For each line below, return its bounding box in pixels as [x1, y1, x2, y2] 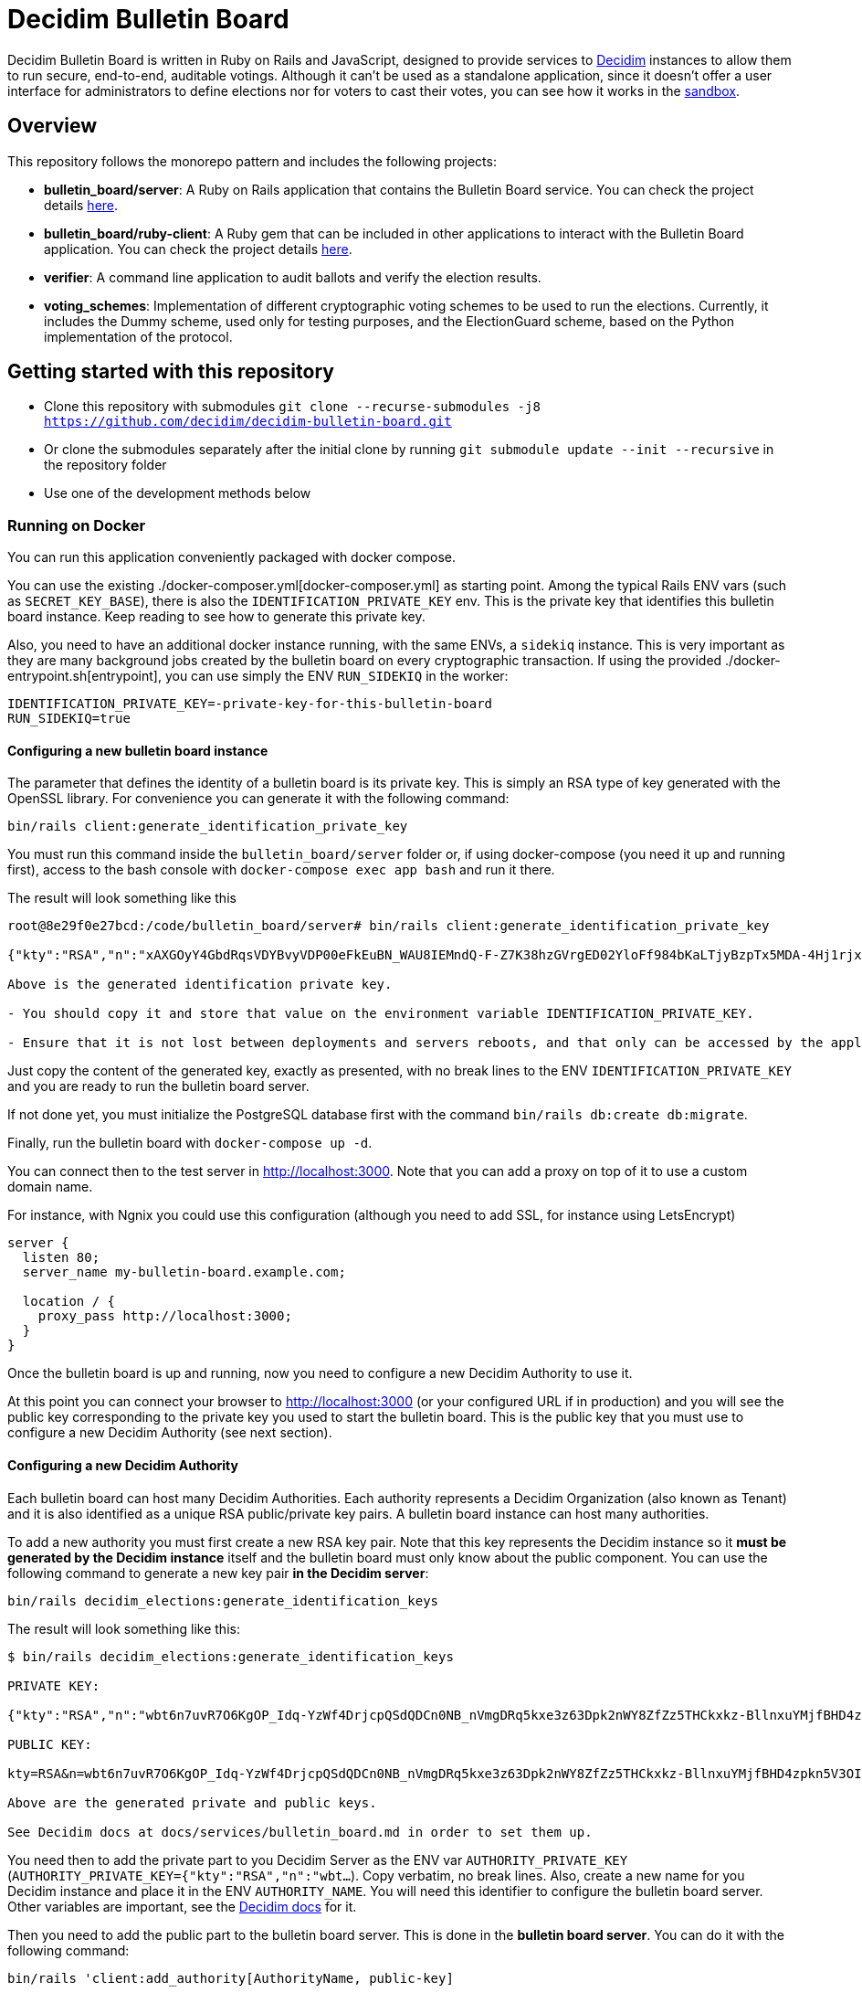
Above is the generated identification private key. [7, 977, 393, 992]
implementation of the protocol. [44, 328, 233, 344]
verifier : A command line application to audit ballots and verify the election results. [44, 269, 541, 285]
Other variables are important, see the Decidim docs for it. [7, 1898, 357, 1914]
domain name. [7, 1179, 93, 1195]
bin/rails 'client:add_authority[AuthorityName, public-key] [7, 1970, 454, 1986]
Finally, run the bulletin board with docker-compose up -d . [7, 1135, 373, 1151]
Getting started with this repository [7, 360, 334, 384]
